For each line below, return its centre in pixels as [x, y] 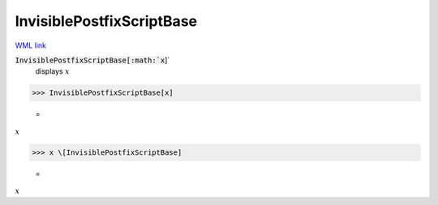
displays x [52, 71]
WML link [31, 45]
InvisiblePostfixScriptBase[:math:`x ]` [92, 60]
